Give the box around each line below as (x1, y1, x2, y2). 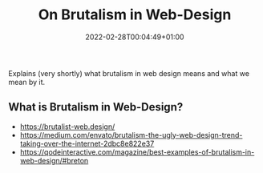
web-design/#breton (19, 155, 89, 165)
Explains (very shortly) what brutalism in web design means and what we (8, 68, 250, 78)
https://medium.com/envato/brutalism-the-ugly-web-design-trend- (19, 130, 243, 139)
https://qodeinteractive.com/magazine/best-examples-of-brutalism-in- (19, 147, 255, 157)
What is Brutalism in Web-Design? (8, 100, 184, 114)
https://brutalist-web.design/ (19, 122, 115, 131)
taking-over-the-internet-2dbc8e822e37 (19, 139, 155, 148)
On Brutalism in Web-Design (38, 6, 232, 24)
